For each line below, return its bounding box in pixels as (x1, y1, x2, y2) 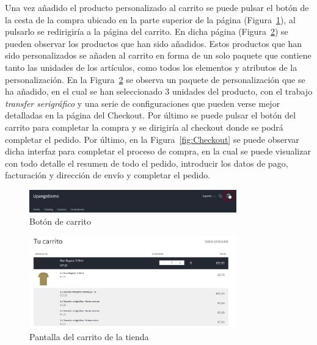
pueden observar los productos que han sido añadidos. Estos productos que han (5, 37, 302, 49)
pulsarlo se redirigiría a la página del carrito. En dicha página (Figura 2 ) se (5, 25, 288, 38)
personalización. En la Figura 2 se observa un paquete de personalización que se (5, 73, 305, 85)
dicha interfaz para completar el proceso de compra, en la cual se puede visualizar (5, 145, 311, 158)
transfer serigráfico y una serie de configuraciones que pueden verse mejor (5, 96, 280, 109)
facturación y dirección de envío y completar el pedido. (5, 169, 211, 181)
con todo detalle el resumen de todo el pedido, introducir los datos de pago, (5, 156, 288, 169)
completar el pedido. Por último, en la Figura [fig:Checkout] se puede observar (5, 133, 299, 145)
